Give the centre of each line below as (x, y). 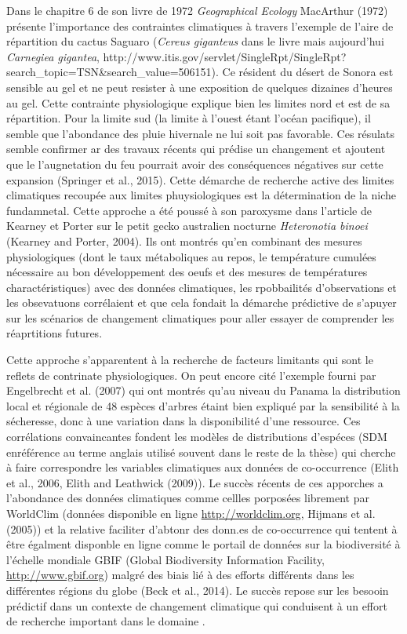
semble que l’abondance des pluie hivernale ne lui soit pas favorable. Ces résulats (200, 133)
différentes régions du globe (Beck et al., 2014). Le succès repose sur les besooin (198, 590)
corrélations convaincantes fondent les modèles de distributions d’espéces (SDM (197, 437)
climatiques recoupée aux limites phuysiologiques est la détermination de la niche (202, 195)
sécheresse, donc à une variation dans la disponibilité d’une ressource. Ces (184, 421)
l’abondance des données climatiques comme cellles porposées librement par (188, 498)
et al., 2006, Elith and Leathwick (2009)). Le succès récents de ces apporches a (195, 482)
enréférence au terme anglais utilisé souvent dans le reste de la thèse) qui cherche (201, 452)
